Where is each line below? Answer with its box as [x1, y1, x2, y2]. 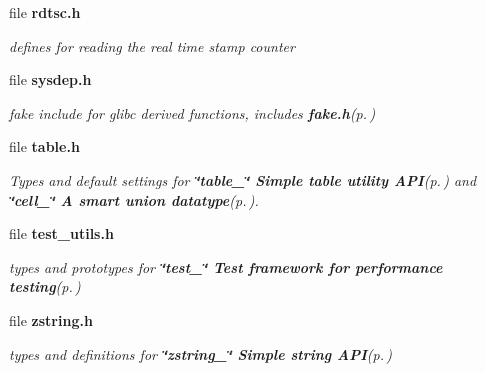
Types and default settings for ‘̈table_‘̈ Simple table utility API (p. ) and [9, 169, 477, 190]
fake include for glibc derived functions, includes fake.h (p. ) [9, 102, 376, 123]
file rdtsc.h [9, 2, 81, 22]
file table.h [9, 136, 80, 157]
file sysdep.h [9, 69, 92, 90]
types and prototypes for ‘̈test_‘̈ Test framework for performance [9, 256, 443, 277]
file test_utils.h [9, 223, 114, 244]
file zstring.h [9, 309, 93, 330]
